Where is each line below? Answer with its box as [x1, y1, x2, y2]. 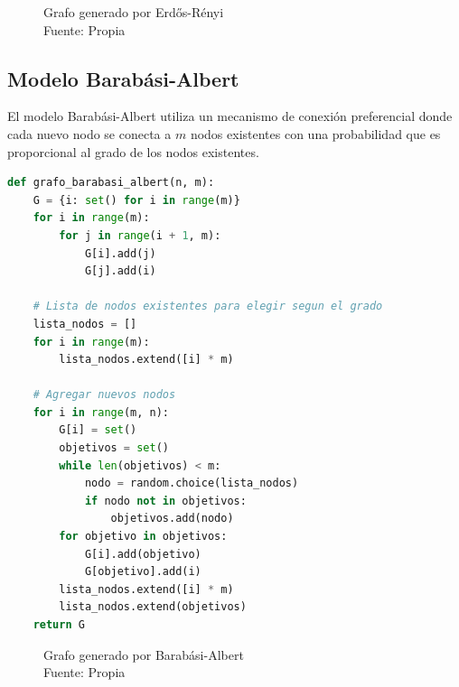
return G [33, 618, 85, 632]
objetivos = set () [59, 441, 170, 455]
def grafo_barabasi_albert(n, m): [7, 176, 215, 190]
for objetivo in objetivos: [59, 530, 228, 543]
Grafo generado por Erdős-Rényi [43, 3, 224, 21]
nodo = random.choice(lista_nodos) [84, 477, 299, 490]
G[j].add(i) [84, 265, 156, 278]
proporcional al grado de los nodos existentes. [7, 142, 259, 161]
